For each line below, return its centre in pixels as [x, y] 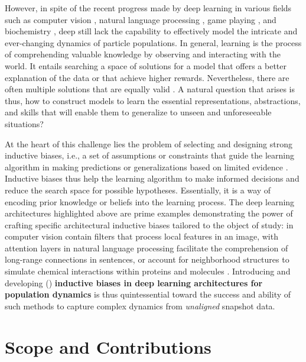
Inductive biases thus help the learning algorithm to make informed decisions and [152, 178]
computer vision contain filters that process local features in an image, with [141, 236]
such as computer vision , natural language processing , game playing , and [141, 19]
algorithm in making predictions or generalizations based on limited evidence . [147, 167]
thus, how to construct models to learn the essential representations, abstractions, [153, 100]
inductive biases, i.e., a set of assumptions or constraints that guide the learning [149, 155]
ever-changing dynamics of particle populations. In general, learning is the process [153, 42]
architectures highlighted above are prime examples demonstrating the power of [149, 213]
